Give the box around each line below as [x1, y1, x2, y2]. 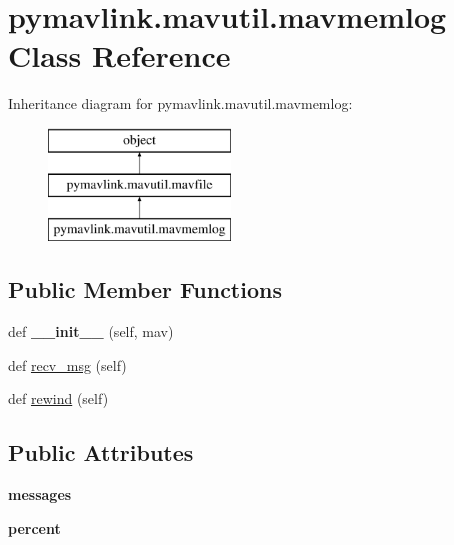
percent [8, 517, 61, 538]
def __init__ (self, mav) [8, 321, 174, 342]
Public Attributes [8, 437, 194, 468]
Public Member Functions [8, 274, 282, 305]
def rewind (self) [8, 388, 109, 409]
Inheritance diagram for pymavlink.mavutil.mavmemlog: [8, 93, 353, 114]
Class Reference [8, 35, 231, 76]
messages [8, 484, 72, 505]
